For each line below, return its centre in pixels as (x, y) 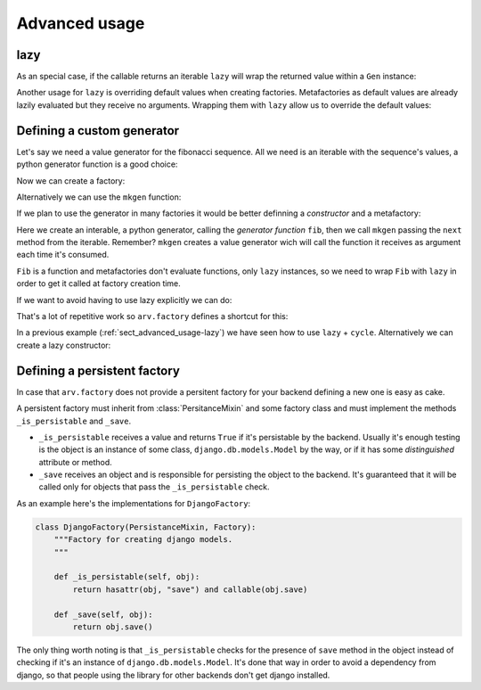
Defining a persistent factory (98, 370)
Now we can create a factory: (71, 181)
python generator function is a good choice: (97, 164)
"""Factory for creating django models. (143, 540)
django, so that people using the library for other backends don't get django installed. (173, 675)
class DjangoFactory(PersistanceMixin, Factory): (146, 527)
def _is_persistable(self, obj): (127, 577)
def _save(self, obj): (103, 614)
